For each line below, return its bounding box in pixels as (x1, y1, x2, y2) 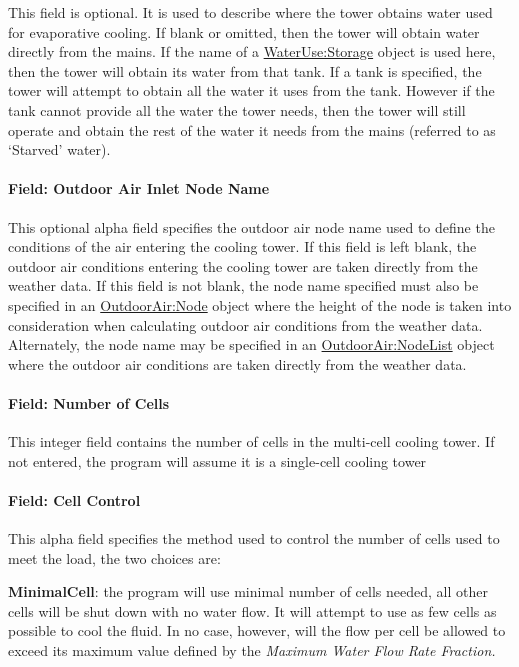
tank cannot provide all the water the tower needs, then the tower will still (8, 99, 466, 120)
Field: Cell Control (8, 489, 141, 510)
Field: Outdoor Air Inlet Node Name (8, 178, 270, 199)
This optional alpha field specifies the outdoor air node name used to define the (8, 216, 495, 237)
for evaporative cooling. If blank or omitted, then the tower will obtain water (8, 21, 480, 42)
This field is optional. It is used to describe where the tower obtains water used (8, 2, 493, 22)
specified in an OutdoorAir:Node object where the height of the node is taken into (8, 294, 512, 315)
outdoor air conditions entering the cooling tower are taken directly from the (8, 255, 478, 276)
